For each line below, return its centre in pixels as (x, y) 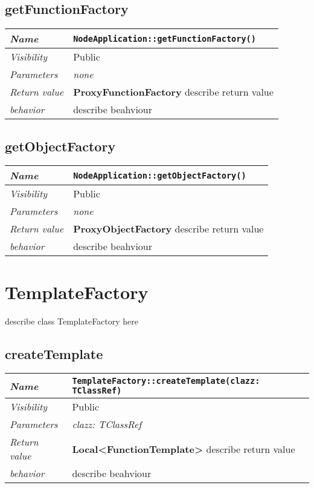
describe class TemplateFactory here (72, 321)
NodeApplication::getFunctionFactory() (165, 38)
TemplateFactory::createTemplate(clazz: (166, 381)
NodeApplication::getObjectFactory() (160, 175)
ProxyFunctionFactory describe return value (173, 92)
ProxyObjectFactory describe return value (168, 229)
